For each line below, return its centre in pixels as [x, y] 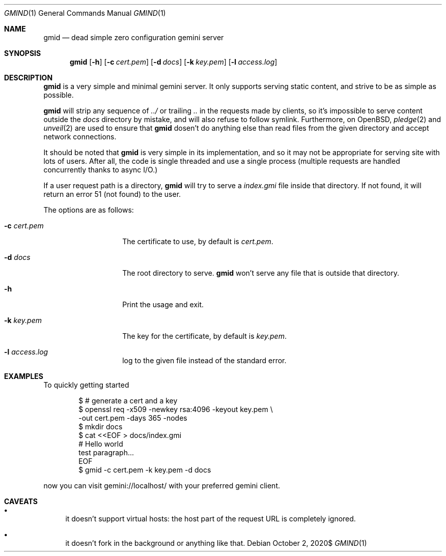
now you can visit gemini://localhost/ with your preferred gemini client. [162, 486]
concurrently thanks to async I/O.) [101, 170]
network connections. [80, 137]
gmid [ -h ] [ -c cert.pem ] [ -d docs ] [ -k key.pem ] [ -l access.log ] [174, 62]
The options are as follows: [89, 210]
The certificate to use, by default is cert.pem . [198, 241]
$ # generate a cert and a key [128, 401]
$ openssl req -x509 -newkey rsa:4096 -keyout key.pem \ [176, 409]
